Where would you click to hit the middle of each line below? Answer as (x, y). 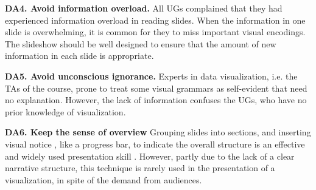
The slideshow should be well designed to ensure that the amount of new (141, 43)
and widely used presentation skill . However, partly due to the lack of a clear (150, 156)
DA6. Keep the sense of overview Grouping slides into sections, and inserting (158, 132)
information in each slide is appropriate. (79, 56)
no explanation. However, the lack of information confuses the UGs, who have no (156, 100)
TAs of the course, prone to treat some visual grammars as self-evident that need (156, 88)
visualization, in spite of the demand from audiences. (104, 179)
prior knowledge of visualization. (65, 111)
